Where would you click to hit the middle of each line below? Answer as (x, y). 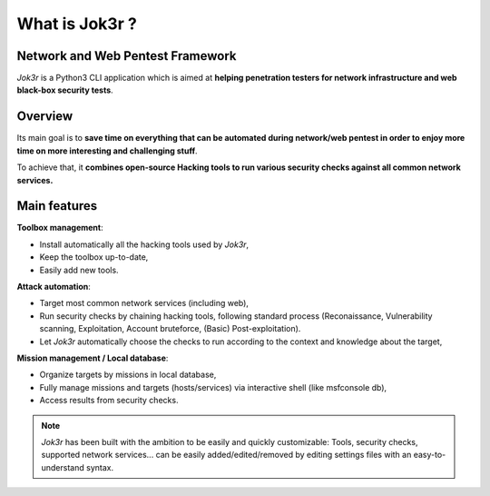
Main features (57, 206)
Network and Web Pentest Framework (127, 56)
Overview (45, 117)
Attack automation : (54, 287)
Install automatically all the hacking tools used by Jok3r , (144, 244)
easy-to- (430, 455)
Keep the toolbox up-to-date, (94, 257)
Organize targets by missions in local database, (128, 375)
